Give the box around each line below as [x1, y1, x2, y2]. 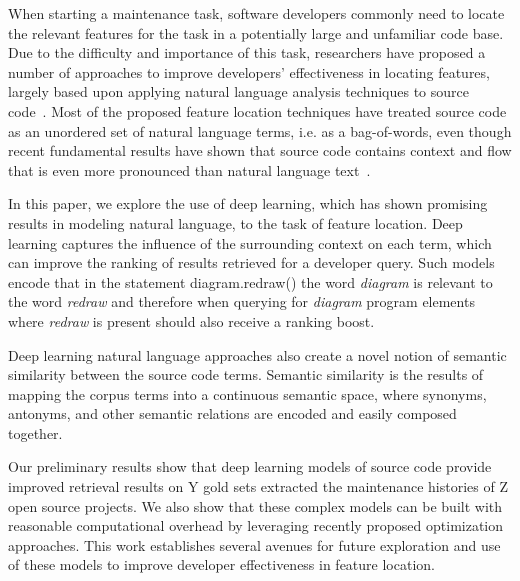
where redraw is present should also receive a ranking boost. [8, 310, 375, 331]
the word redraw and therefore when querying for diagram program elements [8, 291, 475, 312]
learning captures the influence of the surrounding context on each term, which [8, 232, 492, 253]
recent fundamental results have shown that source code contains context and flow [8, 140, 512, 161]
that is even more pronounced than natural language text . [8, 159, 371, 180]
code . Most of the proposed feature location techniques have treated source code [8, 100, 507, 121]
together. [8, 422, 63, 443]
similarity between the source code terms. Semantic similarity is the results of [8, 364, 484, 385]
